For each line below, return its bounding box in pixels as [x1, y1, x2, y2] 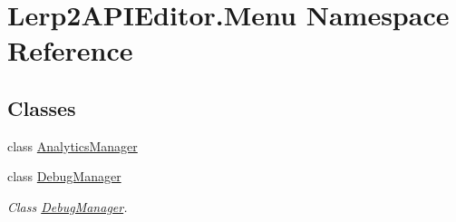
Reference [7, 32, 133, 69]
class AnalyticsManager [7, 136, 138, 155]
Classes [7, 93, 76, 121]
